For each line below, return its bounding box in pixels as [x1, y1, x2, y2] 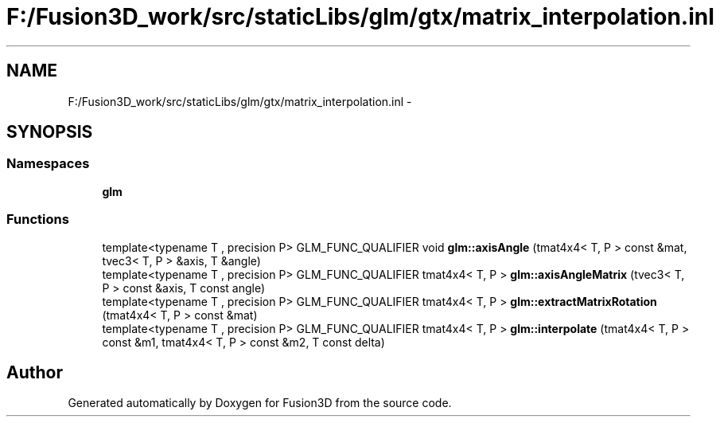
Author [6, 362, 63, 382]
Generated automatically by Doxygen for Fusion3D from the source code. [68, 396, 452, 410]
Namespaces [6, 155, 90, 172]
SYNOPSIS [6, 122, 93, 143]
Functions [6, 211, 69, 228]
